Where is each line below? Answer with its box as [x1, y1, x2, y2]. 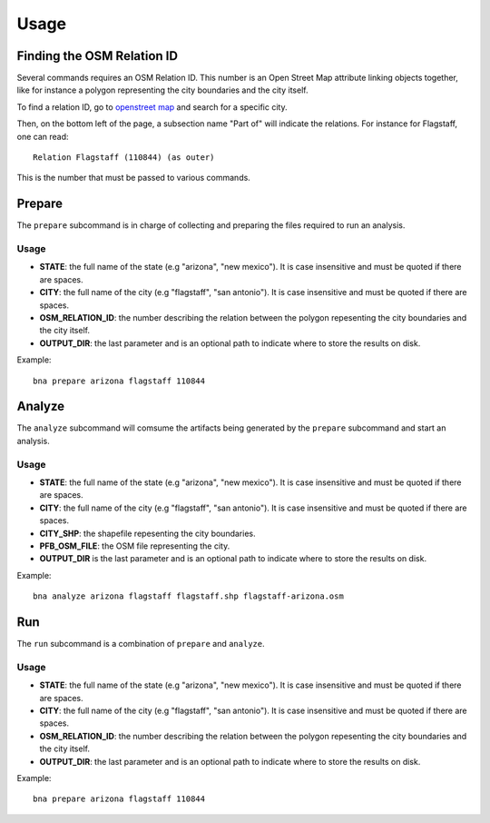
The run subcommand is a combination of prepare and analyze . [16, 639, 265, 649]
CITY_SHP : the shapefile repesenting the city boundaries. [39, 528, 256, 539]
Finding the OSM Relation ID [16, 48, 179, 64]
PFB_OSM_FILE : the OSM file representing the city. [39, 540, 230, 551]
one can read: [16, 131, 69, 142]
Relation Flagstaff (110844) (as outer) [33, 153, 215, 163]
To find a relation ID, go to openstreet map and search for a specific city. [16, 101, 288, 113]
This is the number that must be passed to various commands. [16, 173, 251, 183]
